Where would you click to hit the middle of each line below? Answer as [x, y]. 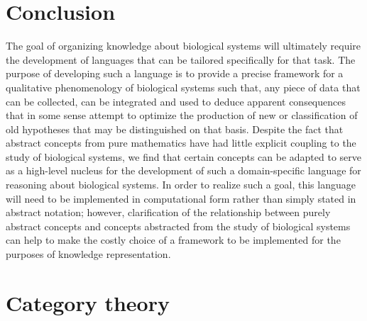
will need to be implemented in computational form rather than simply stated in [181, 198]
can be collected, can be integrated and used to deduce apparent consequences [176, 101]
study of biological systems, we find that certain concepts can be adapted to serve [184, 156]
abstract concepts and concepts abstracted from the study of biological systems [178, 226]
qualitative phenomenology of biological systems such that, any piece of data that [183, 87]
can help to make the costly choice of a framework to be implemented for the [173, 240]
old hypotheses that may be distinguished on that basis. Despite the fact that [175, 129]
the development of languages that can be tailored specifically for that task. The [181, 59]
